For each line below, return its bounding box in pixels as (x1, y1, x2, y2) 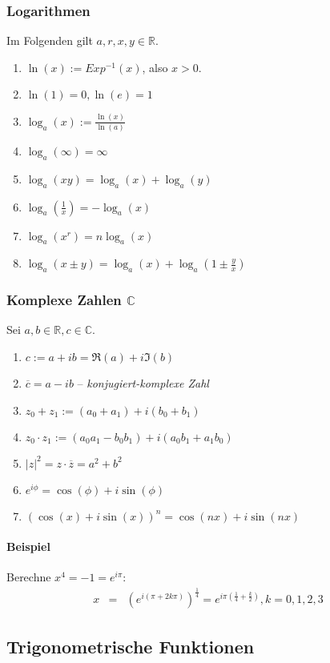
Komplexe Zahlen (6, 290, 122, 310)
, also (142, 58, 168, 75)
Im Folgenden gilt (6, 32, 93, 49)
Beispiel (6, 538, 50, 555)
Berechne (6, 569, 51, 585)
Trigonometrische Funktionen (6, 633, 255, 658)
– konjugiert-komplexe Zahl (77, 375, 209, 392)
